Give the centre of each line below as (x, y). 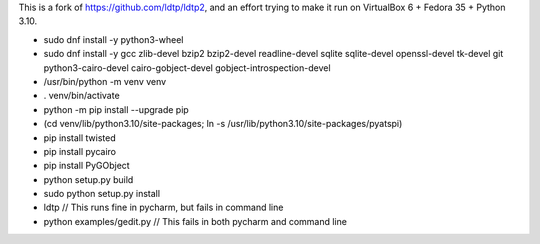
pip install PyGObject (86, 166)
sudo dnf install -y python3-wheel (113, 39)
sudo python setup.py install (101, 194)
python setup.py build (88, 179)
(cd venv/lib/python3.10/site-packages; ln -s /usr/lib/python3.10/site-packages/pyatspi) (223, 124)
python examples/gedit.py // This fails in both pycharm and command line (195, 221)
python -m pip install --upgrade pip (116, 109)
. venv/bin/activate (81, 96)
